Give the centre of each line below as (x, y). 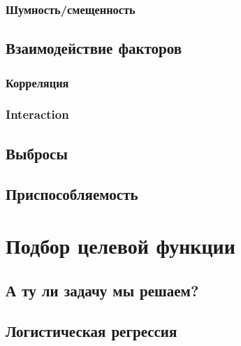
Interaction (37, 114)
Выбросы (37, 153)
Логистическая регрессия (92, 331)
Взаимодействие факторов (94, 48)
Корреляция (37, 82)
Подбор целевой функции (120, 246)
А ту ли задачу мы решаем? (102, 290)
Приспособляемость (72, 194)
